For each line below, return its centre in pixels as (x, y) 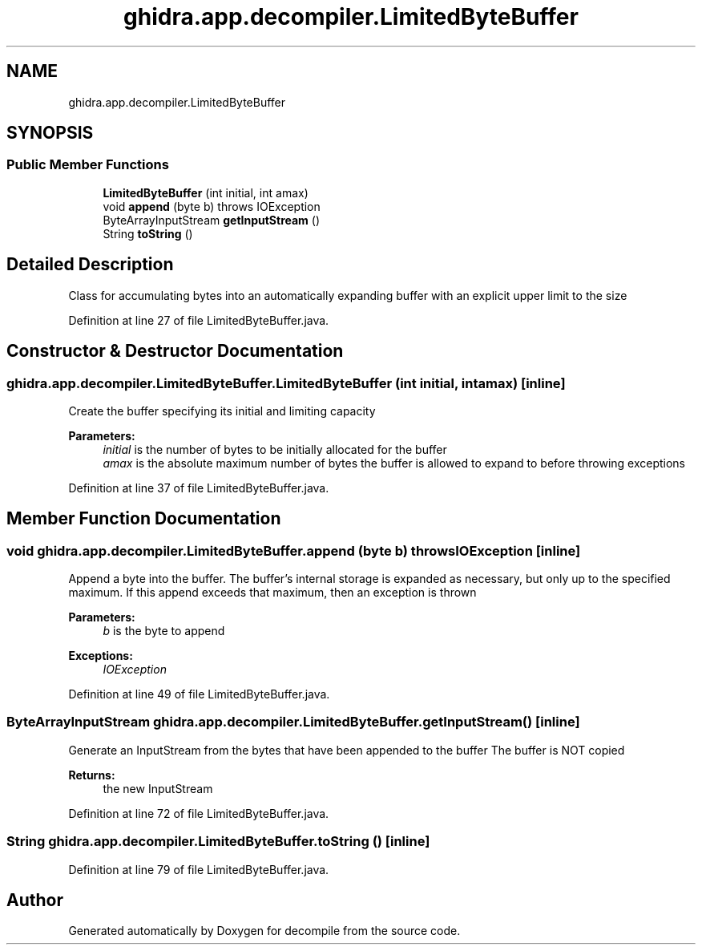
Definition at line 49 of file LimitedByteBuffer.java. (199, 694)
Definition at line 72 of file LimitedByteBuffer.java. (199, 813)
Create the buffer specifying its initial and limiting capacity (222, 411)
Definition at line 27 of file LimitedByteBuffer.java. (199, 320)
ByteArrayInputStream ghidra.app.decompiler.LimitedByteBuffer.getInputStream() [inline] (293, 722)
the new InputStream (158, 788)
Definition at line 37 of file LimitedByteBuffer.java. (199, 488)
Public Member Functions (88, 165)
